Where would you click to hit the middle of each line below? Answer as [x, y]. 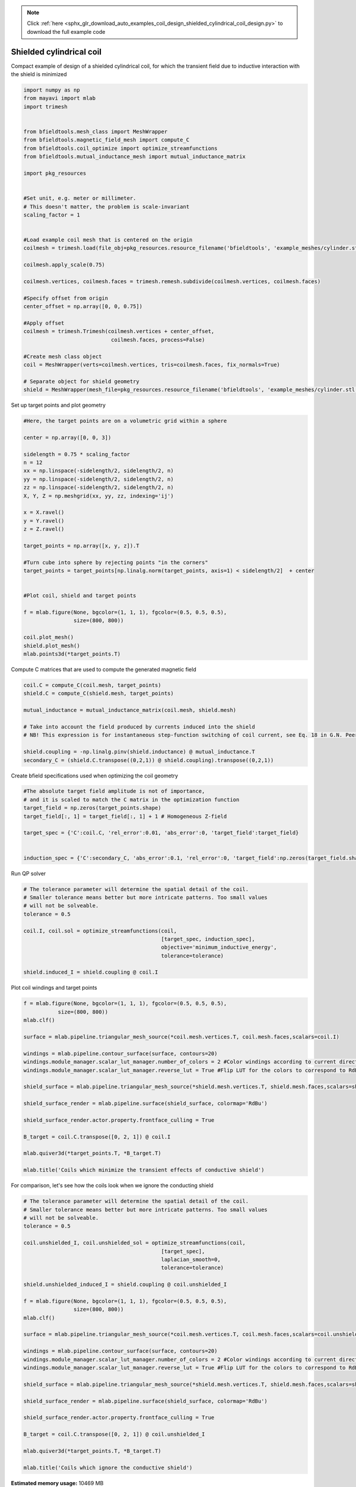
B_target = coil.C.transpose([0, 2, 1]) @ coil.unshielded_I [114, 1434]
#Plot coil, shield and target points [80, 596]
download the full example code [66, 32]
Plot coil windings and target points [54, 988]
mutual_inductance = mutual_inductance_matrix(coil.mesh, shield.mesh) [130, 710]
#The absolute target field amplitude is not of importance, [114, 791]
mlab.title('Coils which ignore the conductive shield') [108, 1467]
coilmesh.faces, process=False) [158, 340]
